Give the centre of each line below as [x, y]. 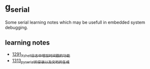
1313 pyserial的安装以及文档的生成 [41, 61]
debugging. [17, 27]
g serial [17, 8]
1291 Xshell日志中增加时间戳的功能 [41, 55]
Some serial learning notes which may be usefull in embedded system [75, 22]
